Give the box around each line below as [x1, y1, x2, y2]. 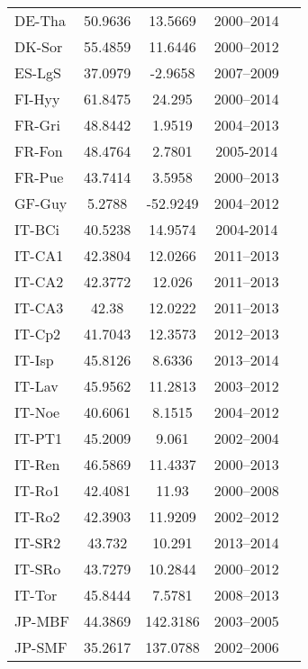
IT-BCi [14, 219, 59, 240]
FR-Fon [14, 140, 63, 161]
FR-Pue [14, 167, 64, 187]
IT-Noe [14, 402, 60, 422]
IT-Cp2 [14, 323, 61, 344]
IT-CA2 [14, 271, 64, 292]
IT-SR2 [14, 532, 61, 553]
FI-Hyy [14, 88, 60, 109]
